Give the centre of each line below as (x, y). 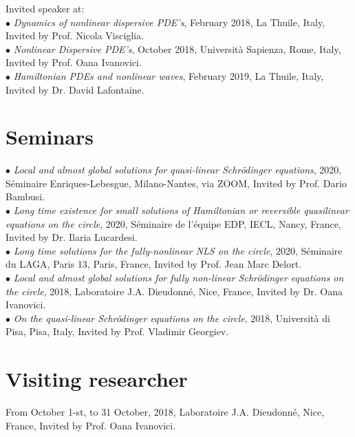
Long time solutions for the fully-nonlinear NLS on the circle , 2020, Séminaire (178, 250)
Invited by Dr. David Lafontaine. (75, 89)
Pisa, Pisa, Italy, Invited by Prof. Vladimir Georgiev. (117, 331)
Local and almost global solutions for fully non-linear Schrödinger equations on (179, 278)
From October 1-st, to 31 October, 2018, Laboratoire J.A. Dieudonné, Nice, (165, 412)
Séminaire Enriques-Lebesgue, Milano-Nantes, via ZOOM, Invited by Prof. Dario (176, 183)
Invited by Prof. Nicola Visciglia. (75, 35)
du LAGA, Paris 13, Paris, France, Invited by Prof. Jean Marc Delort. (154, 264)
